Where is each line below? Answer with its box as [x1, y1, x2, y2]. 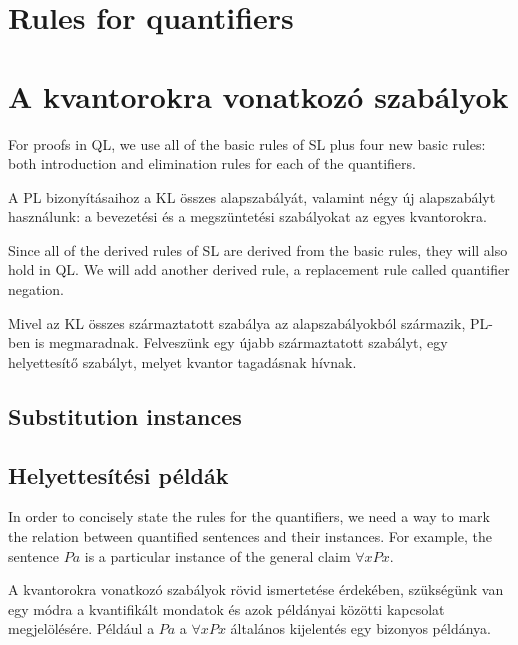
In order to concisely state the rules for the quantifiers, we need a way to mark [8, 506, 490, 527]
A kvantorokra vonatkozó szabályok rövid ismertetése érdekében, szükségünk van [8, 579, 504, 600]
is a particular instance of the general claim [84, 545, 351, 566]
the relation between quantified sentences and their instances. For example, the [8, 526, 492, 547]
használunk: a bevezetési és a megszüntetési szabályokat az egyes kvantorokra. [8, 206, 487, 227]
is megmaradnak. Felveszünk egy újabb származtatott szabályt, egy [34, 332, 448, 353]
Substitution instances [8, 400, 242, 431]
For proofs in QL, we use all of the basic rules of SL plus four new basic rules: [8, 133, 486, 154]
